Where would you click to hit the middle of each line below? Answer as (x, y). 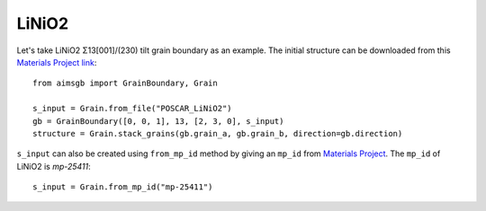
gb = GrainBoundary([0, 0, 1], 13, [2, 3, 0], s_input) (158, 121)
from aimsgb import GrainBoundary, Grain (125, 84)
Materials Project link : (57, 62)
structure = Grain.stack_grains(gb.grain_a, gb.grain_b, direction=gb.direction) (218, 133)
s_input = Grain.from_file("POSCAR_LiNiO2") (133, 109)
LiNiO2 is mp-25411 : (54, 166)
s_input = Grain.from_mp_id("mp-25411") (123, 187)
